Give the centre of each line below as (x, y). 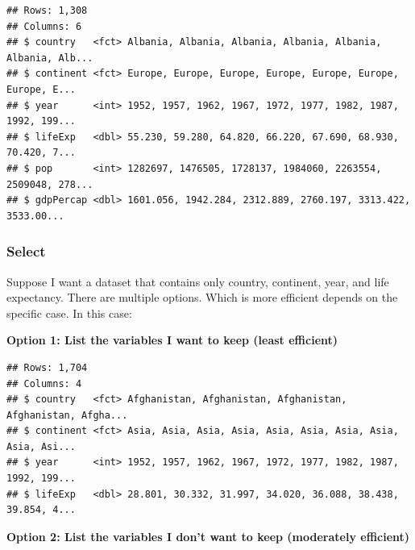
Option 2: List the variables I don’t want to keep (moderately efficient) (208, 536)
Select (26, 251)
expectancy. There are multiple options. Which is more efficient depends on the (202, 297)
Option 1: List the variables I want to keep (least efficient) (172, 340)
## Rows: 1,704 (47, 367)
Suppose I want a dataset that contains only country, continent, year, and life (198, 281)
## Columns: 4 (44, 383)
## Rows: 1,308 (47, 10)
